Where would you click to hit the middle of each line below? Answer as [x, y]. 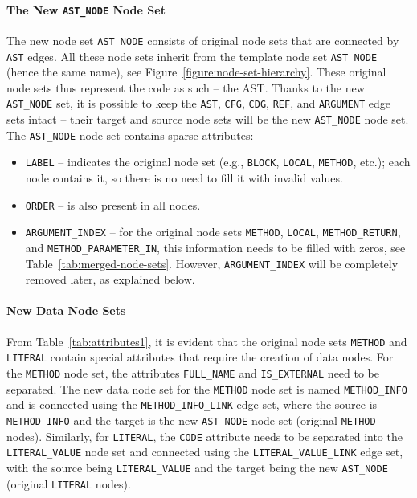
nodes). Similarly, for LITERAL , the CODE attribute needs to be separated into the [204, 436]
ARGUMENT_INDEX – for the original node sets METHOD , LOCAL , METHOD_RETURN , [213, 232]
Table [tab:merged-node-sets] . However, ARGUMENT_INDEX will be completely [212, 263]
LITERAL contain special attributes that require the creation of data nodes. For [200, 357]
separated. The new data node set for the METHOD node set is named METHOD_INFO [207, 388]
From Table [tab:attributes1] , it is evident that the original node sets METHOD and [207, 341]
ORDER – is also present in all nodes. [113, 204]
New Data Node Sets [66, 310]
